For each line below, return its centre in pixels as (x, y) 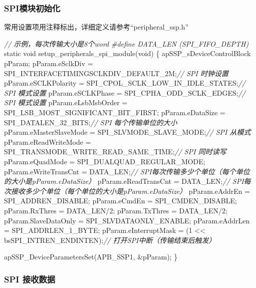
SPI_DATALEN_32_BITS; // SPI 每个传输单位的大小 (91, 122)
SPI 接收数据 (30, 279)
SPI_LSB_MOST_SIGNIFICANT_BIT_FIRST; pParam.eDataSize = (115, 112)
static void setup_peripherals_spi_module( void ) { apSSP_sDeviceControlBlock (127, 53)
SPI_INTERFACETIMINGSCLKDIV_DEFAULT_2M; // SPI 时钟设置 (116, 73)
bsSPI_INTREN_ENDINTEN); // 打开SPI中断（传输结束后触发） (110, 240)
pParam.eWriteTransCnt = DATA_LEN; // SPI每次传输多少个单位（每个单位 (127, 171)
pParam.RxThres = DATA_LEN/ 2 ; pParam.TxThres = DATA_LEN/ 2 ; (116, 210)
